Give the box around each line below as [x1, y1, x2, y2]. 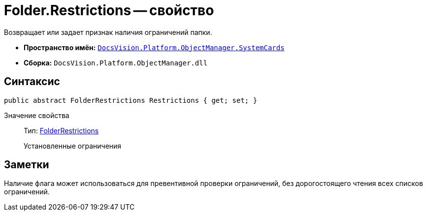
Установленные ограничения [24, 141, 122, 150]
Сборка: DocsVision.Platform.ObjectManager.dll [24, 58, 208, 67]
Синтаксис [4, 75, 60, 88]
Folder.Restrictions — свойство [4, 2, 214, 19]
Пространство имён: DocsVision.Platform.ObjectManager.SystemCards [24, 43, 285, 52]
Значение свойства [4, 111, 69, 120]
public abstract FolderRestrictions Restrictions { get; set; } [4, 96, 258, 104]
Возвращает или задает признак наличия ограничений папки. [4, 28, 212, 36]
